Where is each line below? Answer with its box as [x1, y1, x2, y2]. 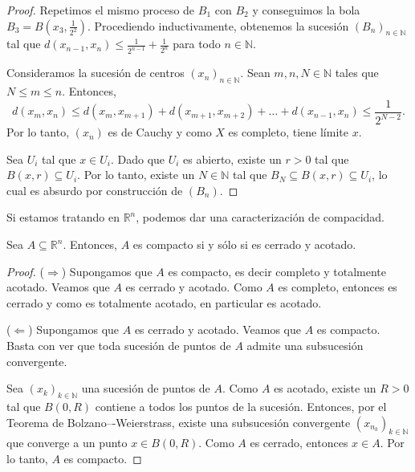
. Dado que [110, 150, 165, 167]
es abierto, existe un [183, 150, 282, 167]
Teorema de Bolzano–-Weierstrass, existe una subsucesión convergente [6, 413, 351, 430]
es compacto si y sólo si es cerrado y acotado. [132, 236, 356, 253]
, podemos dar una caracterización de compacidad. [136, 209, 385, 226]
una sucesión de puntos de [81, 380, 210, 397]
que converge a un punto [6, 434, 128, 451]
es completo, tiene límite [228, 124, 348, 140]
